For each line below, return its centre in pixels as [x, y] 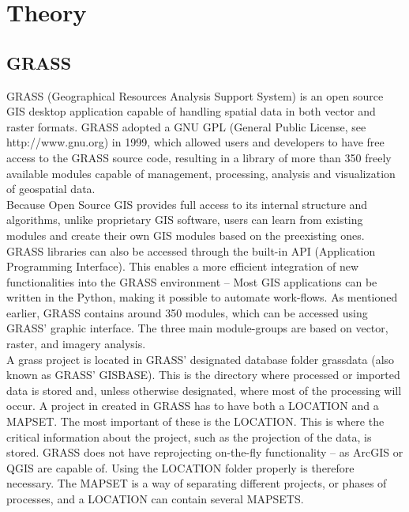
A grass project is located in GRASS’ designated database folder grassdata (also [201, 359]
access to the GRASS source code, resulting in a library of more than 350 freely [199, 157]
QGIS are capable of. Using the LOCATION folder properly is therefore [180, 467]
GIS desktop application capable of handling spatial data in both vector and [191, 111]
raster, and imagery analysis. [76, 344]
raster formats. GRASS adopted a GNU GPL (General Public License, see [186, 126]
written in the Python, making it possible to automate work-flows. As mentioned [202, 297]
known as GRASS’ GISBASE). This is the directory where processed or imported [203, 375]
